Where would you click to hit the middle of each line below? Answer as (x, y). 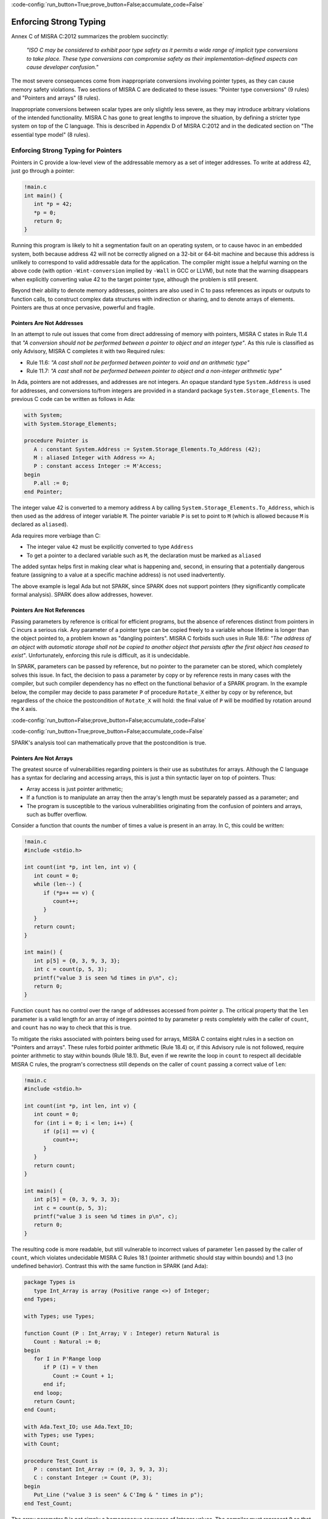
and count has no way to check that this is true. (71, 1027)
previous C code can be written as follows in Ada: (73, 399)
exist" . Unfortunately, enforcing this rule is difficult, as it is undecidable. (101, 656)
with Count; (42, 1444)
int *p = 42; (53, 204)
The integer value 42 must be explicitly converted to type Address (110, 547)
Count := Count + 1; (83, 1376)
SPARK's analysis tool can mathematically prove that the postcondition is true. (109, 742)
